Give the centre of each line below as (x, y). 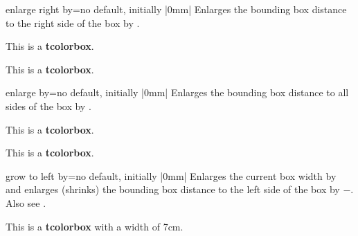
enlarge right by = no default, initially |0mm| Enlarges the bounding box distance (176, 9)
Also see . (26, 202)
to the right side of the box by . (73, 22)
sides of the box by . (48, 106)
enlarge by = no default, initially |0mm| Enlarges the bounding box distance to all (177, 92)
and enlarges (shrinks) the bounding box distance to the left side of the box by (173, 189)
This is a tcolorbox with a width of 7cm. (95, 226)
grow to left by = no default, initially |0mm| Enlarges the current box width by (171, 175)
